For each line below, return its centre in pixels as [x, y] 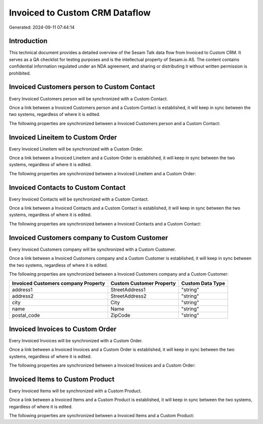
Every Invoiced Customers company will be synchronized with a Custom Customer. [93, 249]
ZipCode [120, 315]
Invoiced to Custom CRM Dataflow [80, 13]
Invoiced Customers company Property [58, 283]
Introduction [28, 41]
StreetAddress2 [128, 296]
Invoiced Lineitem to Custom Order [63, 137]
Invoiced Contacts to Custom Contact [67, 187]
